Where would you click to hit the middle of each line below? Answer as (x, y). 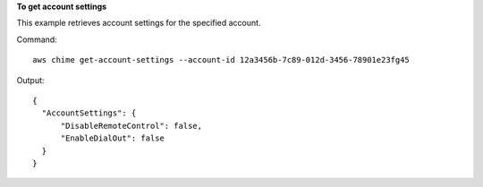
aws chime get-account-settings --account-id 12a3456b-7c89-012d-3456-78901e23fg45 (221, 60)
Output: (30, 80)
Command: (37, 39)
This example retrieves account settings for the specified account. (139, 23)
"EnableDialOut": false (113, 138)
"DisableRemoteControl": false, (131, 126)
